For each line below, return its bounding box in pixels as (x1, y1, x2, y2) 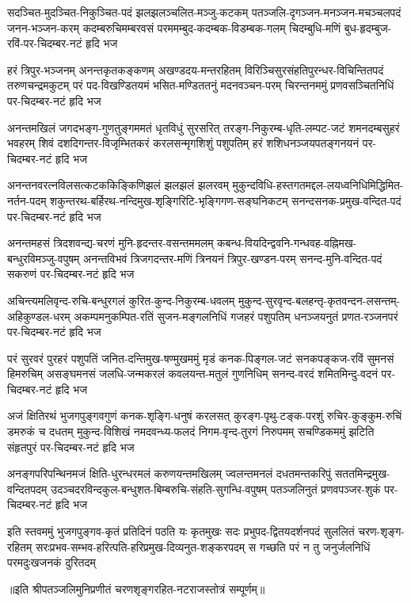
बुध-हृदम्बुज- (344, 19, 392, 36)
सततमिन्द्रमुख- (334, 465, 390, 482)
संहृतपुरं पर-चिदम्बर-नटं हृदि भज (7, 438, 135, 455)
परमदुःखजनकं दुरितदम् (7, 554, 96, 571)
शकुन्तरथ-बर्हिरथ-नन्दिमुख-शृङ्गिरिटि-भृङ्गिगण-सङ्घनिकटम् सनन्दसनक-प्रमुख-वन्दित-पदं (50, 192, 401, 208)
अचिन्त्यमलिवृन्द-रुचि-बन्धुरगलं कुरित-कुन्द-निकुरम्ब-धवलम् (7, 292, 235, 308)
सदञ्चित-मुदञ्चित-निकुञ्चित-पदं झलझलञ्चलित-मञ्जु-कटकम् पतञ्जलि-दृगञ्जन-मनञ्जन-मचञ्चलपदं (7, 4, 401, 20)
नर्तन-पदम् (7, 192, 47, 208)
